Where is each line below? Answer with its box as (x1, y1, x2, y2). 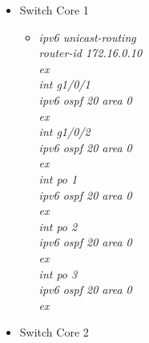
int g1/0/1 (38, 76, 91, 93)
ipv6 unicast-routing (38, 28, 136, 45)
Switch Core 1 (19, 2, 89, 18)
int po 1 (38, 170, 78, 187)
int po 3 (38, 265, 78, 282)
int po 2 (38, 217, 78, 234)
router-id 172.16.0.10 (38, 44, 143, 61)
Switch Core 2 (19, 324, 89, 341)
